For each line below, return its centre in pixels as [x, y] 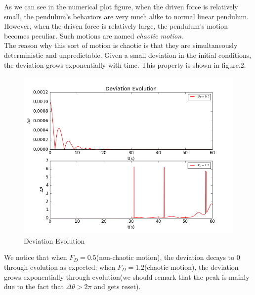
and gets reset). [117, 286]
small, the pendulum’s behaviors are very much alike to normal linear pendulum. [127, 16]
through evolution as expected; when [60, 267]
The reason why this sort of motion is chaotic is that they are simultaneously [121, 45]
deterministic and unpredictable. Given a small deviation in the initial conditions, [128, 55]
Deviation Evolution [54, 240]
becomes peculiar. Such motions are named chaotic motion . [94, 35]
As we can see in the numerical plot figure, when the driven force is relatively [121, 6]
